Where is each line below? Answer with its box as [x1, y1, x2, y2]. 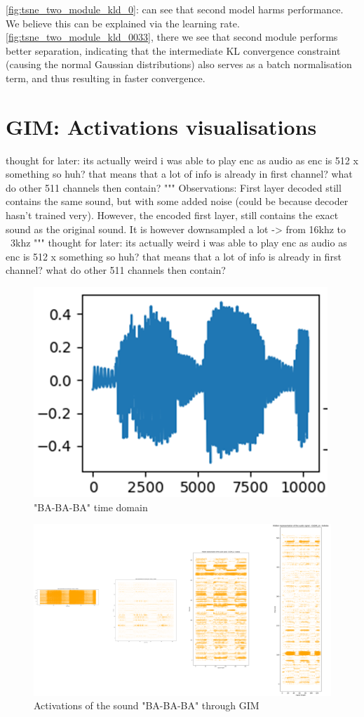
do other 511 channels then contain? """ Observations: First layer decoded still [6, 180, 342, 195]
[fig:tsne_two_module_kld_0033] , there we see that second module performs [6, 29, 338, 44]
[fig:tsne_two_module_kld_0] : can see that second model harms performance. [6, 2, 344, 16]
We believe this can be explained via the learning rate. [6, 15, 240, 30]
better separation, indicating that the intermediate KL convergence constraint [6, 43, 341, 58]
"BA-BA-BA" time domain [34, 499, 148, 514]
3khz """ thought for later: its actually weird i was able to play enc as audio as [10, 235, 347, 250]
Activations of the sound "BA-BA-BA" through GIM [34, 698, 259, 713]
